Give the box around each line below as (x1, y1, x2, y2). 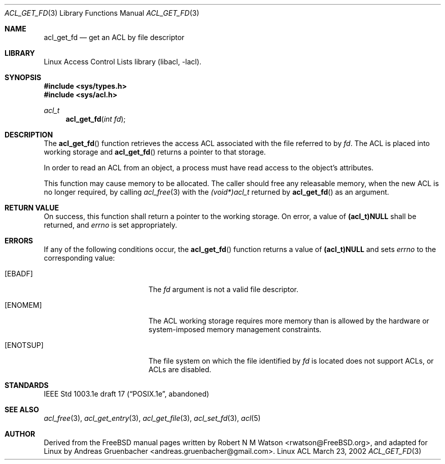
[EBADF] (5, 269, 33, 278)
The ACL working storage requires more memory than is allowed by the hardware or (148, 316, 429, 325)
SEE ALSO (5, 405, 39, 414)
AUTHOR (5, 430, 36, 438)
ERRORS (5, 236, 33, 245)
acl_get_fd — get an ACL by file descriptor (44, 33, 185, 42)
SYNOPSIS (5, 73, 42, 82)
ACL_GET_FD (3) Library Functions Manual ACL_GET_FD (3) (5, 9, 199, 17)
